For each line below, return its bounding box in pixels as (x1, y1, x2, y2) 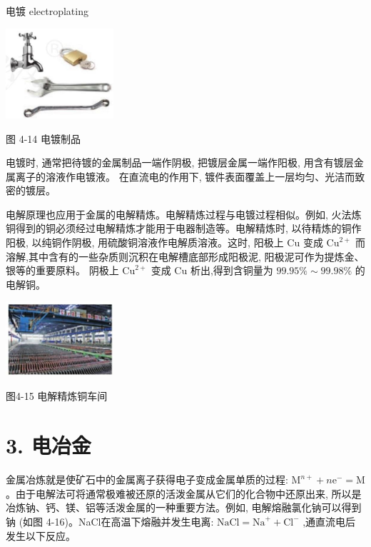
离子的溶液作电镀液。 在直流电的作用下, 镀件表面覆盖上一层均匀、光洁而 (15, 169, 355, 184)
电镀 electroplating (6, 4, 88, 18)
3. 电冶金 (6, 431, 91, 460)
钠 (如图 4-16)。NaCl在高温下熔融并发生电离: (6, 513, 214, 528)
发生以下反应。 (6, 528, 76, 543)
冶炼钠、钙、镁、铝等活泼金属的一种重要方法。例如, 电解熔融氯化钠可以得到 (6, 500, 362, 515)
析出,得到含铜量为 (190, 263, 273, 278)
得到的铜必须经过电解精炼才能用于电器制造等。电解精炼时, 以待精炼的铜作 (15, 221, 362, 236)
